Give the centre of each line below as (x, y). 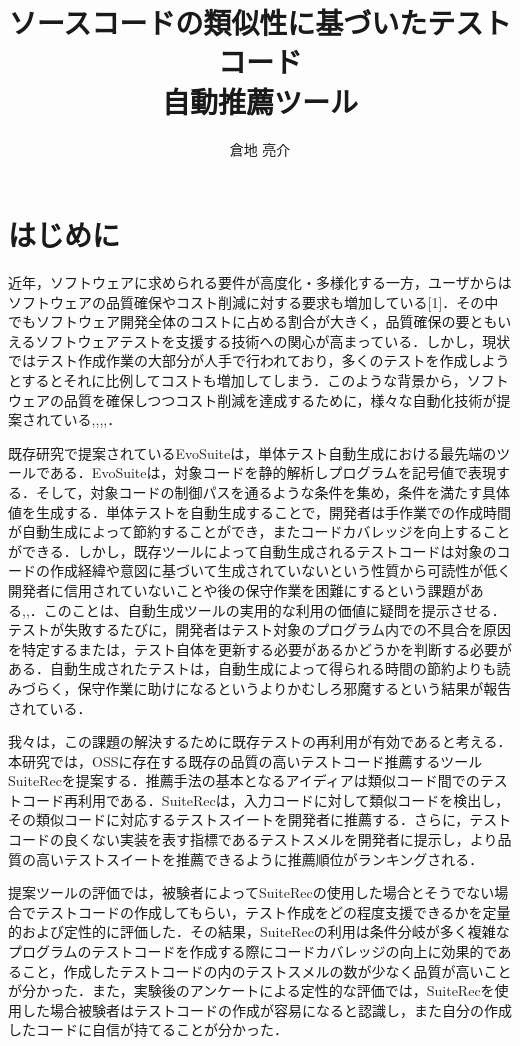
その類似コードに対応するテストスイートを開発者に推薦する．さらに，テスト (260, 819)
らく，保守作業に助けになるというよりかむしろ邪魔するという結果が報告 (273, 687)
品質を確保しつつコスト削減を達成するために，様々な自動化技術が (280, 399)
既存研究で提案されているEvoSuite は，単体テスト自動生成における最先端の (252, 452)
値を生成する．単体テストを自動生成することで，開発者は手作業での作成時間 (260, 511)
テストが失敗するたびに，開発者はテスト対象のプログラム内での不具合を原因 (259, 629)
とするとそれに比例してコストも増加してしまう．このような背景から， (237, 380)
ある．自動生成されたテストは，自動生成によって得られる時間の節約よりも (252, 668)
